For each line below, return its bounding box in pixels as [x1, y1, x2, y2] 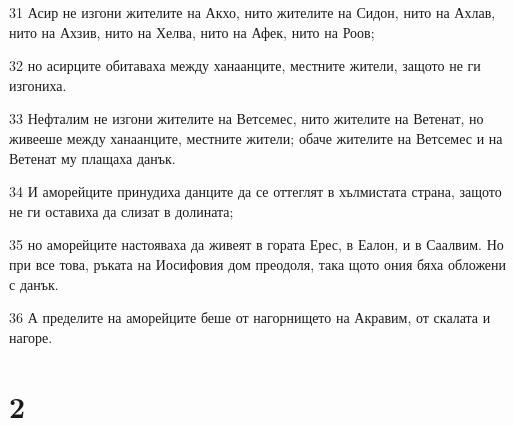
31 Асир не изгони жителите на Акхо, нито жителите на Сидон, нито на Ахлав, [9, 2, 496, 22]
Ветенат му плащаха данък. [9, 147, 176, 168]
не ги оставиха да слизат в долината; [9, 200, 234, 221]
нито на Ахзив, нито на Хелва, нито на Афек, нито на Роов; [9, 21, 375, 42]
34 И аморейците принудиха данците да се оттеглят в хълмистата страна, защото [9, 181, 502, 202]
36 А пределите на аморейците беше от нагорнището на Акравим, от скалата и [9, 307, 491, 328]
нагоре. [9, 326, 53, 347]
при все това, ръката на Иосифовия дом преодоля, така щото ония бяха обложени [9, 253, 507, 274]
